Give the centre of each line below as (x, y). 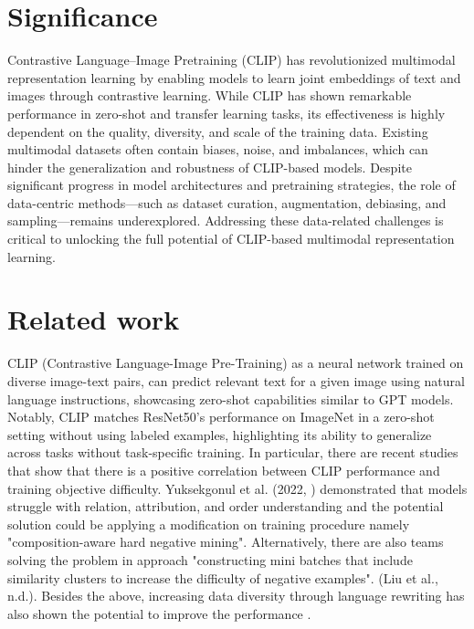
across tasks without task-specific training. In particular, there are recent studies (233, 452)
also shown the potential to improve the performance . (159, 613)
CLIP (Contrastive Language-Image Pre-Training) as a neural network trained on (236, 363)
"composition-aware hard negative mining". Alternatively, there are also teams (226, 542)
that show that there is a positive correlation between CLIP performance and (224, 470)
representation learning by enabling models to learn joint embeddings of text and (234, 77)
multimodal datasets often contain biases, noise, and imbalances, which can (218, 149)
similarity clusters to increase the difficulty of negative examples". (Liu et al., (223, 577)
